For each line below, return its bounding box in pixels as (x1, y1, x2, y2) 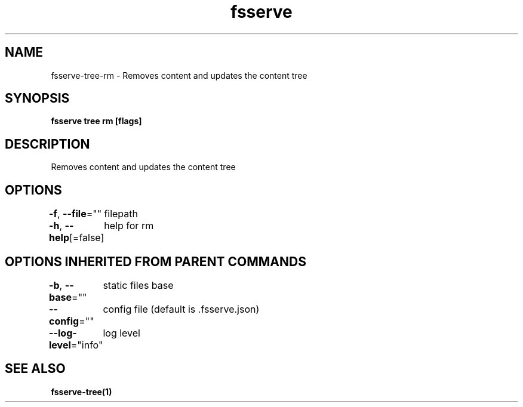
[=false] (69, 232, 104, 244)
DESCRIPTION (5, 136, 90, 152)
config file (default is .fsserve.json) (103, 303, 260, 315)
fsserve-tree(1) (51, 386, 112, 397)
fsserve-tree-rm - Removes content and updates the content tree (51, 70, 307, 81)
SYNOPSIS (5, 91, 70, 106)
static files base (103, 279, 174, 291)
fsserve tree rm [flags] (51, 116, 142, 127)
